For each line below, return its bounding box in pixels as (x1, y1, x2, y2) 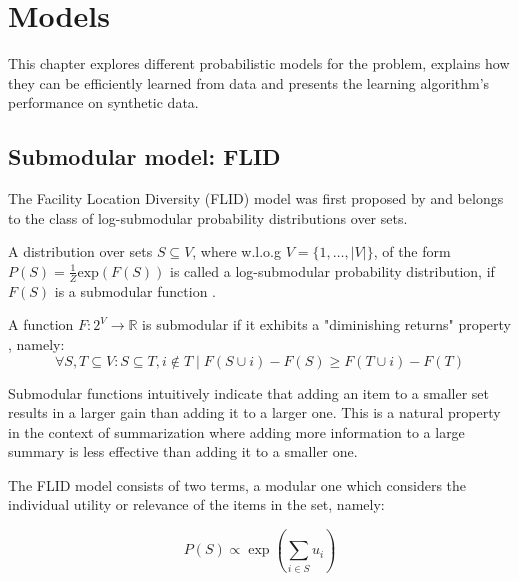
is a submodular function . (54, 280, 216, 301)
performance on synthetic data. (8, 92, 199, 113)
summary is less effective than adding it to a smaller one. (8, 441, 358, 462)
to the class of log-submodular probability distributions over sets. (8, 207, 408, 228)
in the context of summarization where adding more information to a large (8, 421, 465, 442)
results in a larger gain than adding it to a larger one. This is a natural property (8, 402, 501, 423)
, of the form (373, 241, 451, 262)
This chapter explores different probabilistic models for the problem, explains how (8, 53, 510, 74)
